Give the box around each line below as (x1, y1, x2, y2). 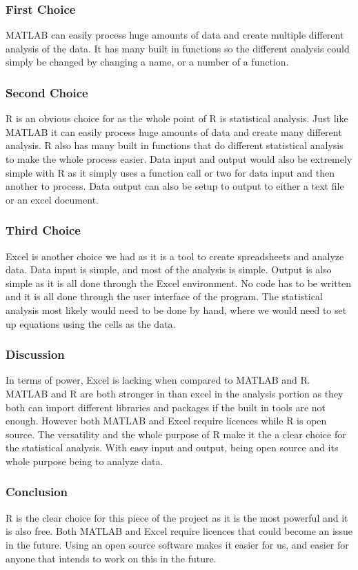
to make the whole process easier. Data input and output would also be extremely (6, 152, 352, 166)
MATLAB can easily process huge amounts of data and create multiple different (6, 28, 344, 42)
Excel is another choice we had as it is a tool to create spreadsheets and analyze (6, 248, 344, 263)
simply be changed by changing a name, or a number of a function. (6, 55, 289, 69)
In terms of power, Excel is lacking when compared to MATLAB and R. (6, 373, 310, 387)
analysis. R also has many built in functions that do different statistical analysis (6, 138, 344, 153)
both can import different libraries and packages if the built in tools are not (6, 400, 326, 414)
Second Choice (6, 83, 88, 101)
